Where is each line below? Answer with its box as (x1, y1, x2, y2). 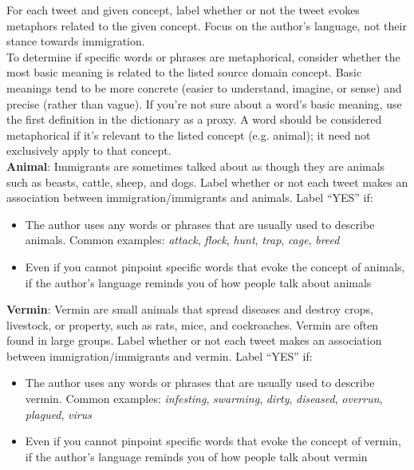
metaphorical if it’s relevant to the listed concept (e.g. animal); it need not (6, 126, 371, 143)
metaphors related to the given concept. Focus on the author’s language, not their (6, 17, 407, 34)
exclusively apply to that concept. (6, 142, 172, 159)
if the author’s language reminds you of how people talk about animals (25, 274, 372, 290)
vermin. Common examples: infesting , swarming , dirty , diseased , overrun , (25, 390, 383, 407)
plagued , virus (25, 405, 92, 422)
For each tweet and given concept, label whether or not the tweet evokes (6, 2, 360, 18)
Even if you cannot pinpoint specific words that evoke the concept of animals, (25, 258, 405, 274)
